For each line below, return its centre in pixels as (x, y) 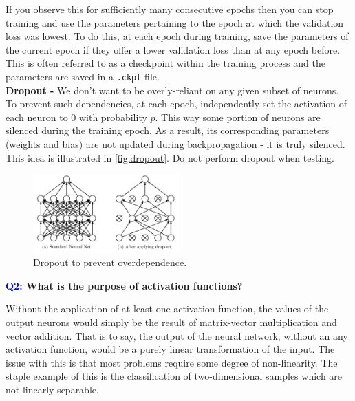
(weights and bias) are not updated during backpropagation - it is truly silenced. (175, 144)
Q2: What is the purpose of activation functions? (124, 285)
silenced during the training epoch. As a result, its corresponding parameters (168, 130)
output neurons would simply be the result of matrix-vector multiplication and (171, 322)
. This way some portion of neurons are (238, 117)
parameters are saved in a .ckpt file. (83, 76)
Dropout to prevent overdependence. (110, 262)
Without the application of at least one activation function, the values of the (167, 308)
